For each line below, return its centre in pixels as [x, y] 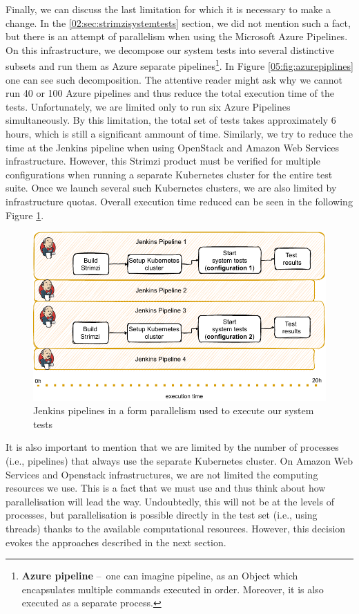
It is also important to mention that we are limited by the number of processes [172, 447]
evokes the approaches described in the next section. [116, 542]
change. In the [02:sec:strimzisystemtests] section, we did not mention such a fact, [178, 22]
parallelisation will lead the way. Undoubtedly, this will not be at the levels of [170, 501]
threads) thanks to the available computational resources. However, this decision [176, 529]
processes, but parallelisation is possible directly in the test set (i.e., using [162, 515]
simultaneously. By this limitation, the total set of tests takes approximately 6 [171, 120]
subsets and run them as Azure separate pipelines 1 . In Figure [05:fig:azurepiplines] [179, 65]
